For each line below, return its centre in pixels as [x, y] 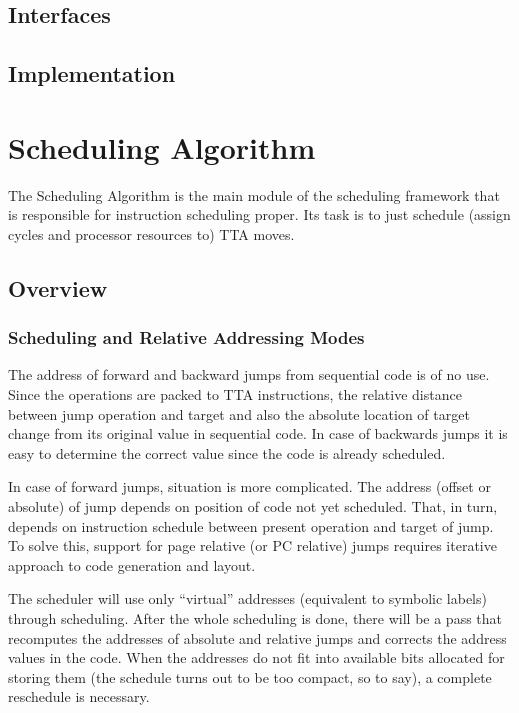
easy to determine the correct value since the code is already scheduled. [227, 452]
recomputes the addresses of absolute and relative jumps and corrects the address [257, 637]
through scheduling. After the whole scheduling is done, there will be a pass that [255, 618]
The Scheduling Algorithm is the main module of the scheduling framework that [254, 194]
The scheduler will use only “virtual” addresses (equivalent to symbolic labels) [247, 598]
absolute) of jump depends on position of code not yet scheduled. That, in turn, [253, 506]
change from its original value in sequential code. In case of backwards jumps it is [258, 433]
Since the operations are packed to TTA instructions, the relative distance [235, 394]
